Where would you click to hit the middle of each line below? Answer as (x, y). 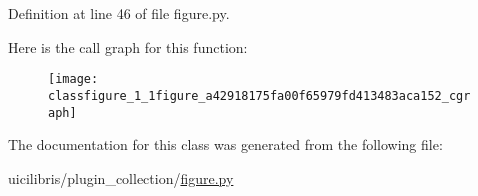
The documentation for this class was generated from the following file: (225, 144)
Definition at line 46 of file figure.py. (119, 13)
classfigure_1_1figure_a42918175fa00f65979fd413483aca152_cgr (259, 95)
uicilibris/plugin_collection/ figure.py (121, 177)
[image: (73, 79)
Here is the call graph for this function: (128, 46)
